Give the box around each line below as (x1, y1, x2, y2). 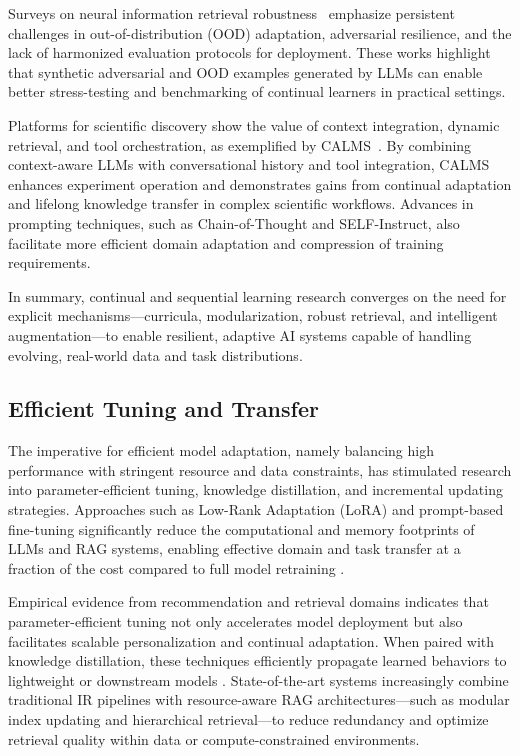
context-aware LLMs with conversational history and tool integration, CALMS (8, 154, 490, 175)
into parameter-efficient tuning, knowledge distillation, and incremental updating (8, 479, 503, 500)
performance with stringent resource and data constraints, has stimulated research (8, 459, 512, 480)
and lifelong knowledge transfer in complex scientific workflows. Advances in (8, 193, 474, 214)
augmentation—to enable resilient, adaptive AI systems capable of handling (8, 324, 472, 345)
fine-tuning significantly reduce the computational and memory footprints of (8, 518, 475, 539)
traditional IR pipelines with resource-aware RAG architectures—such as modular (8, 689, 510, 710)
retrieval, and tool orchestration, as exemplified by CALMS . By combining (8, 134, 472, 155)
